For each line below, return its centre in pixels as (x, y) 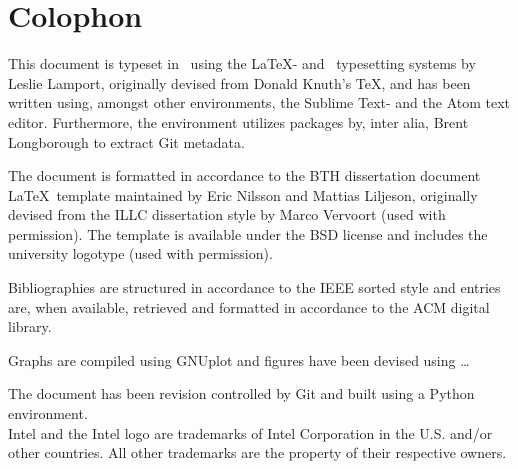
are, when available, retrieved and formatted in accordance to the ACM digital (249, 306)
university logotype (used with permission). (140, 253)
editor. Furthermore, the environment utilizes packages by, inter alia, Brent (238, 121)
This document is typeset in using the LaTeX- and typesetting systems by (242, 63)
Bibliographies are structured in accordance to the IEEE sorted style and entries (254, 287)
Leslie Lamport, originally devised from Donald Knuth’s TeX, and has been (239, 82)
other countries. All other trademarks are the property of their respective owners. (257, 452)
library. (30, 326)
